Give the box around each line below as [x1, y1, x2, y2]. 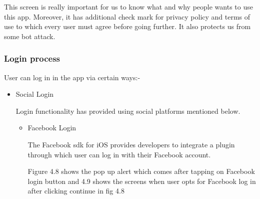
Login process [4, 52, 60, 65]
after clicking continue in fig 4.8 [27, 185, 124, 196]
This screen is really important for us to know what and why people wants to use [4, 2, 253, 12]
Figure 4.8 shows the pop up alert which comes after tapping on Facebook [27, 166, 255, 176]
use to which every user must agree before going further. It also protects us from [4, 21, 251, 32]
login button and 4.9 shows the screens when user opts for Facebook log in [27, 175, 256, 186]
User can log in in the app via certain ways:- [4, 72, 140, 82]
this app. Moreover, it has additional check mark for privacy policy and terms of [4, 11, 250, 22]
